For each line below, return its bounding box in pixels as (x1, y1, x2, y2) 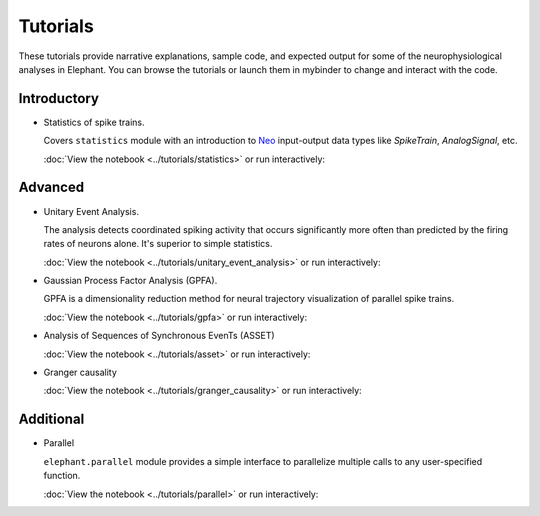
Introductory (18, 90, 100, 107)
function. (43, 470, 81, 482)
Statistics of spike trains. (43, 116, 145, 128)
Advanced (18, 179, 85, 196)
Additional (18, 411, 85, 428)
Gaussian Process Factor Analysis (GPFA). (43, 275, 218, 287)
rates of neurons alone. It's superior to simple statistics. (43, 238, 273, 250)
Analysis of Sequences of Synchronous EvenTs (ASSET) (43, 330, 275, 342)
